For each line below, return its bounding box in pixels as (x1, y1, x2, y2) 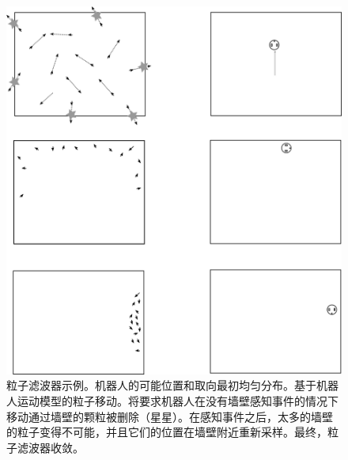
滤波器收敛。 (17, 439, 84, 455)
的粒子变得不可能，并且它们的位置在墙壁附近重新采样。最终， (6, 424, 327, 440)
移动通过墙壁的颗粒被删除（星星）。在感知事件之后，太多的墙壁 (6, 408, 333, 424)
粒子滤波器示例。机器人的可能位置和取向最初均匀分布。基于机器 (6, 377, 339, 393)
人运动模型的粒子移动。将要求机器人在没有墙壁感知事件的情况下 (6, 393, 339, 409)
